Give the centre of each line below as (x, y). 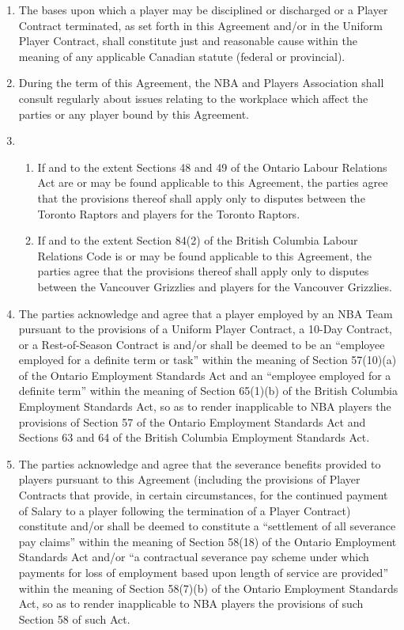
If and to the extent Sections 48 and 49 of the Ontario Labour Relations (212, 167)
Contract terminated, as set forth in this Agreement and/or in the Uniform (200, 25)
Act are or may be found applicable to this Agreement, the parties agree (213, 182)
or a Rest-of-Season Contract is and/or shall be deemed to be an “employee (202, 344)
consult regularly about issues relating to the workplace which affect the (193, 98)
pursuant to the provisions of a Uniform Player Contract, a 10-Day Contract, (206, 329)
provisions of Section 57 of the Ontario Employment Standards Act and (192, 421)
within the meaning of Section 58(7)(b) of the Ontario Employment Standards (208, 588)
